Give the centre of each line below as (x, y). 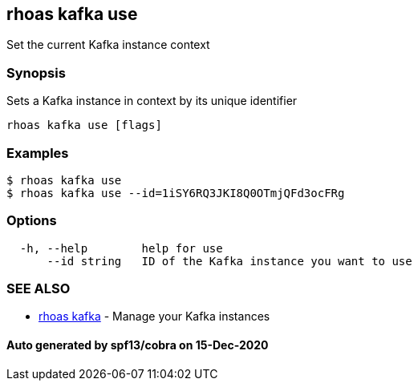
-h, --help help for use (121, 248)
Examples (38, 153)
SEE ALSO (39, 289)
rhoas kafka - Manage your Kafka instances (154, 316)
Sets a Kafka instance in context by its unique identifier (152, 101)
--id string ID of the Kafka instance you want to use (229, 261)
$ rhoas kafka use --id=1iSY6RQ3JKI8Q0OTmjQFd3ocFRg (176, 193)
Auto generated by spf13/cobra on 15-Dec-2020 (138, 345)
